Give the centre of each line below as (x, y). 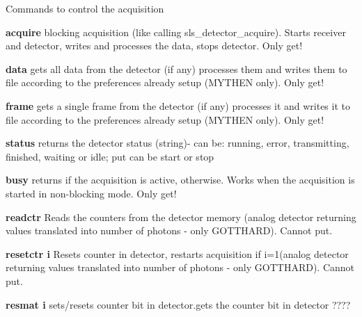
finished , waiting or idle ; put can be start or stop (110, 156)
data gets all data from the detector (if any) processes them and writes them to (176, 68)
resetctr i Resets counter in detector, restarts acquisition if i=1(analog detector (177, 253)
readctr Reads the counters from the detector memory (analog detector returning (181, 217)
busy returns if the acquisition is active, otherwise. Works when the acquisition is (180, 180)
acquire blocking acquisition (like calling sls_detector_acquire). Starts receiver (176, 32)
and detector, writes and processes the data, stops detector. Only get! (154, 46)
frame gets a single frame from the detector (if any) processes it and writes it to (178, 105)
